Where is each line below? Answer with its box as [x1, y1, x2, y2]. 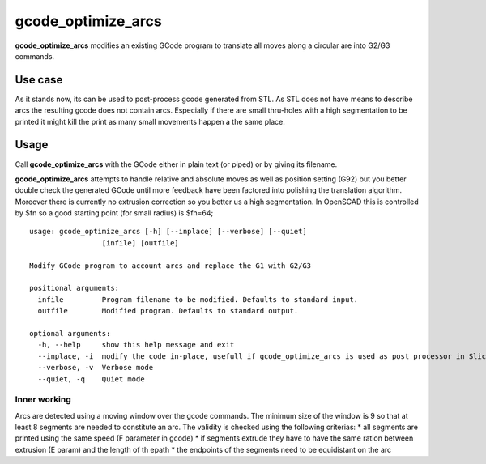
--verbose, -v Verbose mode [37, 363, 154, 372]
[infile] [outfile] [101, 238, 180, 247]
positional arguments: [29, 283, 120, 293]
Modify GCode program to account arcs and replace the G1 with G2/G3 [29, 261, 312, 270]
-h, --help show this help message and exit [37, 340, 235, 350]
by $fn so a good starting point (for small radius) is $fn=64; [15, 208, 214, 218]
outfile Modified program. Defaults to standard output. [37, 306, 299, 316]
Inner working [15, 394, 72, 405]
